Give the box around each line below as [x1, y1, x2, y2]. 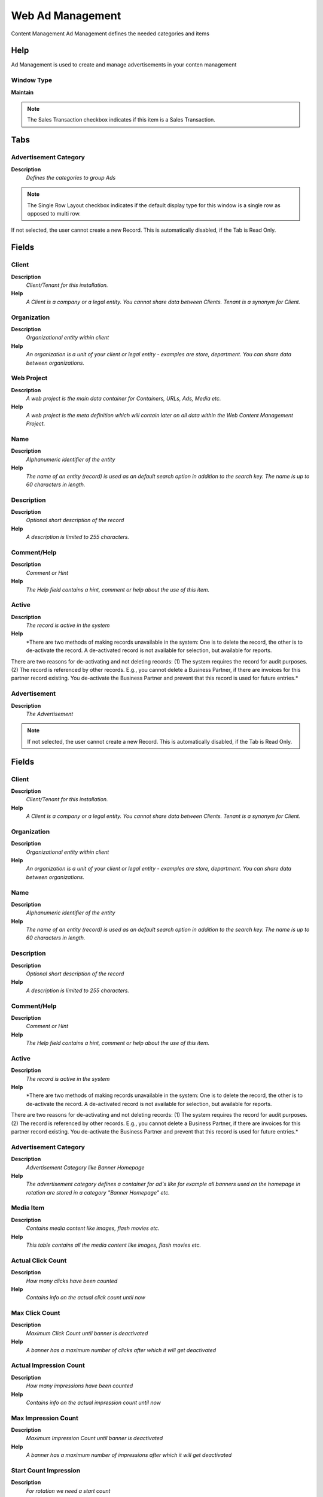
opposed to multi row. [27, 210, 81, 217]
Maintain [11, 89, 34, 96]
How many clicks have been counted [26, 1277, 118, 1284]
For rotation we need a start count [26, 1487, 111, 1494]
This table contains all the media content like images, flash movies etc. [26, 1241, 202, 1248]
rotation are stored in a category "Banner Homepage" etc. [26, 1189, 170, 1196]
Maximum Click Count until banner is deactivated [26, 1329, 148, 1337]
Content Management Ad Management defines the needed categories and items [11, 30, 209, 37]
